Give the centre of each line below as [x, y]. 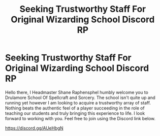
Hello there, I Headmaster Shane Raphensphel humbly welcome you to [77, 92]
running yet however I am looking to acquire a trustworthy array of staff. [78, 102]
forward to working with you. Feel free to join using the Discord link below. [80, 118]
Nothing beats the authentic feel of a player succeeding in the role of [75, 108]
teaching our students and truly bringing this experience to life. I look [75, 113]
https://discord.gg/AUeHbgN [34, 128]
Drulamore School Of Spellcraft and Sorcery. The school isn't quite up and [80, 98]
